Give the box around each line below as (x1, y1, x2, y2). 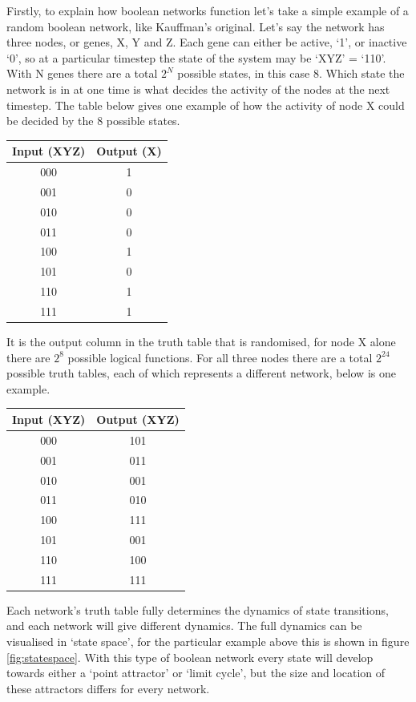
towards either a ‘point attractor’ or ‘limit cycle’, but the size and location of (6, 664, 386, 681)
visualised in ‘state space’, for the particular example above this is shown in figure (6, 633, 410, 649)
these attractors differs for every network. (6, 680, 210, 696)
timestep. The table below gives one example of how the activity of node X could (6, 96, 405, 113)
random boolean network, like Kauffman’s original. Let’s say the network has (6, 18, 385, 34)
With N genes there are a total (6, 65, 158, 82)
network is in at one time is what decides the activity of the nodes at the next (6, 80, 390, 97)
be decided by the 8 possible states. (6, 112, 180, 129)
